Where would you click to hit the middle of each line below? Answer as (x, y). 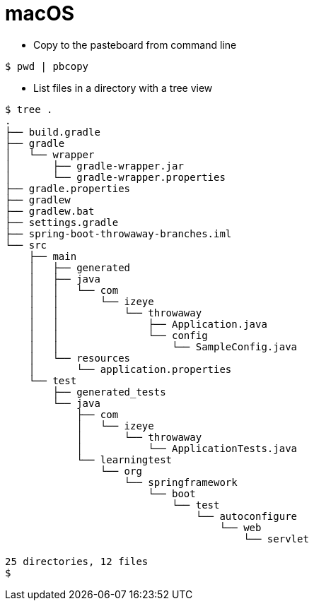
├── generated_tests (109, 392)
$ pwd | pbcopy (47, 66)
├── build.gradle (53, 132)
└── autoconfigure (246, 516)
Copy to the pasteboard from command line (135, 44)
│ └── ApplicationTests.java (187, 448)
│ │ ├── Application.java (148, 324)
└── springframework (181, 482)
